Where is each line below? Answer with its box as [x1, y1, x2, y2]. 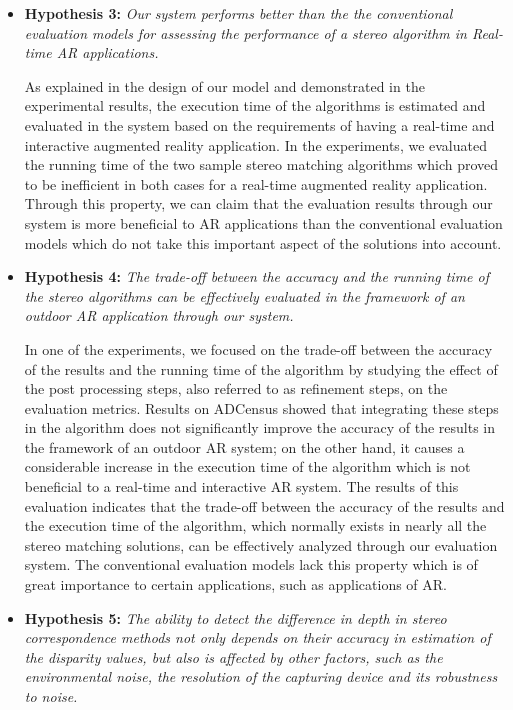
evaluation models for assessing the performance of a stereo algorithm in [24, 22, 467, 43]
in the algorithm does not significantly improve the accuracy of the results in [24, 417, 496, 438]
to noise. [24, 686, 78, 706]
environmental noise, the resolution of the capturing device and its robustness [24, 666, 498, 687]
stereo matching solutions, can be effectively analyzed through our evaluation [24, 534, 498, 555]
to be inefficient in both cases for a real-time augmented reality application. [24, 173, 488, 194]
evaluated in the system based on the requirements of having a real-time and [24, 114, 495, 135]
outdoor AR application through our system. [24, 305, 294, 326]
